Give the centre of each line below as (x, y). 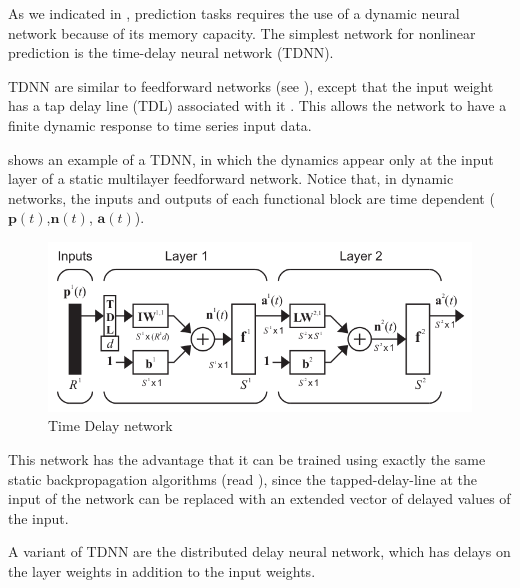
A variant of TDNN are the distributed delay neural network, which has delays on (259, 551)
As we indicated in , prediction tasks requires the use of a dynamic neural (234, 13)
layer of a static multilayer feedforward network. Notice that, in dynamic (231, 178)
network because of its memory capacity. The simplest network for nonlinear (242, 32)
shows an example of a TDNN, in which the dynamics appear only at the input (251, 158)
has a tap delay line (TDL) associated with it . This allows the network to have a (257, 105)
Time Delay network (110, 425)
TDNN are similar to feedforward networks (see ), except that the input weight (251, 85)
